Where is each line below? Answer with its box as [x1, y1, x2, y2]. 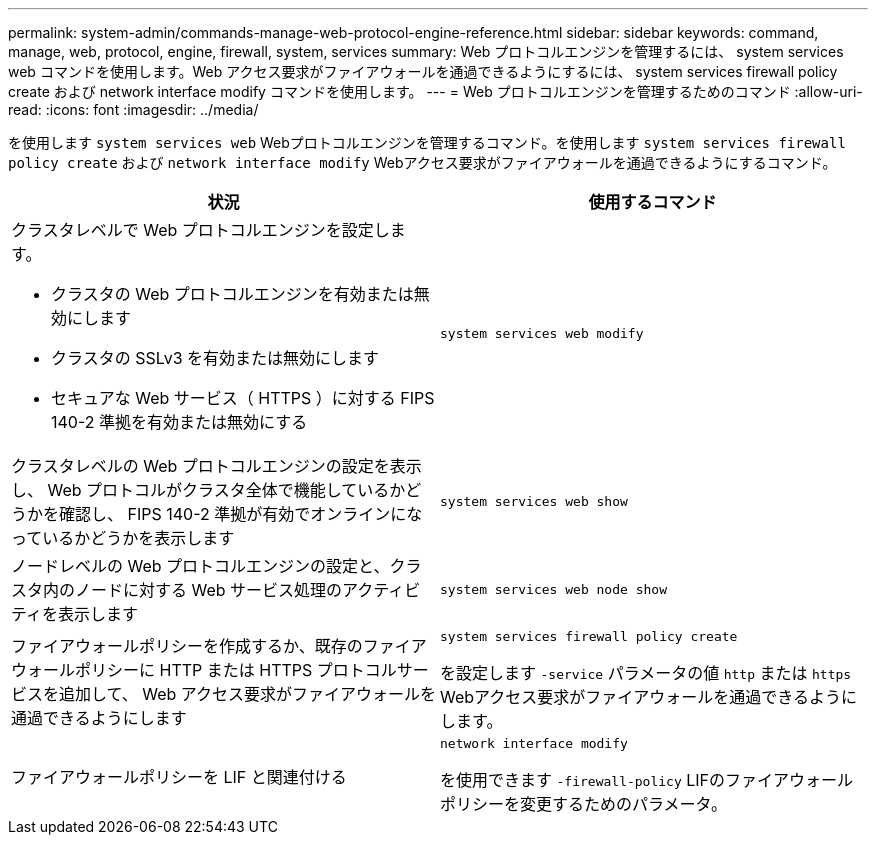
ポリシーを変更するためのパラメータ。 [440, 794, 728, 814]
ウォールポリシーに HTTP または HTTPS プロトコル [11, 659, 397, 680]
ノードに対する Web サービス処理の [75, 580, 343, 600]
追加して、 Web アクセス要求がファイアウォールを [59, 683, 436, 704]
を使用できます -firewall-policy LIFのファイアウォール [440, 770, 854, 790]
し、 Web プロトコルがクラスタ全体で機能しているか [11, 480, 406, 500]
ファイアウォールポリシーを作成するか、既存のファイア [11, 635, 427, 656]
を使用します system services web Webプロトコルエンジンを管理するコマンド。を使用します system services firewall [8, 134, 846, 151]
